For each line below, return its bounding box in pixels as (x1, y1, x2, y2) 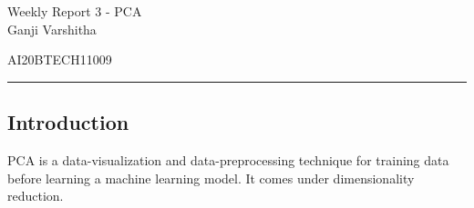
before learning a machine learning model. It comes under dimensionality (7, 168, 415, 187)
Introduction (7, 108, 129, 136)
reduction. (7, 186, 64, 205)
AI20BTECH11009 (7, 50, 112, 69)
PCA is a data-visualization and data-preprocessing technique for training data (7, 150, 449, 169)
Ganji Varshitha (7, 19, 97, 38)
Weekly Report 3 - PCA (7, 2, 142, 20)
